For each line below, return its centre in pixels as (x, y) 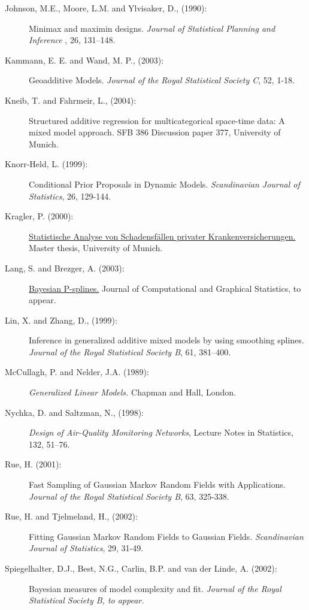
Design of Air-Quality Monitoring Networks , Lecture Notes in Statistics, (161, 432)
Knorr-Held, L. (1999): (46, 164)
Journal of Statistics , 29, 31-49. (86, 548)
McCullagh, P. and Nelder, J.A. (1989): (77, 372)
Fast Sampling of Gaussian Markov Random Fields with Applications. (157, 484)
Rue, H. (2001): (33, 464)
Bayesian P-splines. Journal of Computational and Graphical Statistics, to (165, 288)
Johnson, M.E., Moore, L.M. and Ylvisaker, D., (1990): (106, 8)
